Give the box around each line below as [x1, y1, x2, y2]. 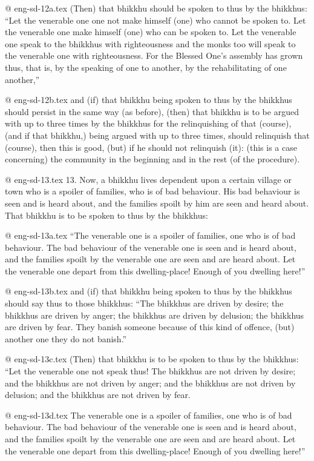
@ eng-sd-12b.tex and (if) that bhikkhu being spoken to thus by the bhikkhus [5, 93, 292, 106]
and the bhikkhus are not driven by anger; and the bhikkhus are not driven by [5, 376, 296, 389]
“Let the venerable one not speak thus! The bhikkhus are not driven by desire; [5, 365, 296, 377]
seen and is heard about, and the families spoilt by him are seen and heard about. [5, 196, 309, 209]
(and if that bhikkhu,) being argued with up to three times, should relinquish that [5, 128, 310, 141]
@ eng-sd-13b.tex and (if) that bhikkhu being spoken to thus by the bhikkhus [5, 285, 292, 297]
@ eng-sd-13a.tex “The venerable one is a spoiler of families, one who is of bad [5, 229, 296, 242]
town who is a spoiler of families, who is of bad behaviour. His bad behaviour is [5, 185, 300, 197]
